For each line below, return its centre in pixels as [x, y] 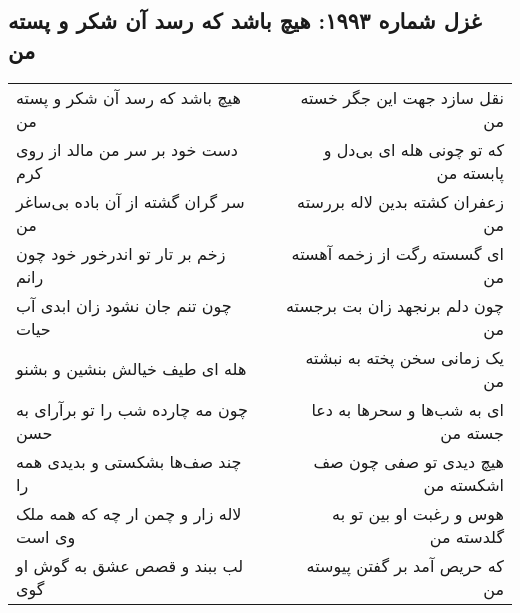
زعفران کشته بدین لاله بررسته [400, 201]
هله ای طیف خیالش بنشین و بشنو [131, 369]
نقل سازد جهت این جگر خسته [402, 97]
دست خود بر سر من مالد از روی [127, 149]
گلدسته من [466, 536]
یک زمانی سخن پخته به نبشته [404, 357]
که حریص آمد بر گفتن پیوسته [405, 565]
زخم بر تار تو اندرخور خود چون [121, 253]
